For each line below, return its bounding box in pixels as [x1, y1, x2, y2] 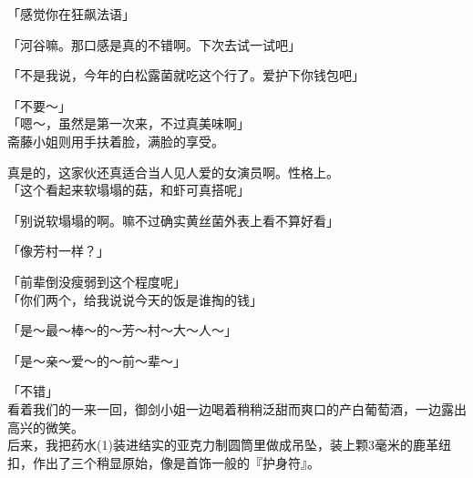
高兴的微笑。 [7, 417, 84, 436]
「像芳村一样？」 [7, 241, 109, 260]
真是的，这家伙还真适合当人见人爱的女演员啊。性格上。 [7, 162, 339, 181]
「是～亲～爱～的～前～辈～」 [7, 351, 186, 370]
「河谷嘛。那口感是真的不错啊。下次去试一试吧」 [7, 35, 301, 54]
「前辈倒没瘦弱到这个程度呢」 [7, 271, 186, 290]
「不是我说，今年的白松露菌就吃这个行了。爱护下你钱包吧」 [7, 66, 365, 85]
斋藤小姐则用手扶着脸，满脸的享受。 [7, 131, 224, 150]
